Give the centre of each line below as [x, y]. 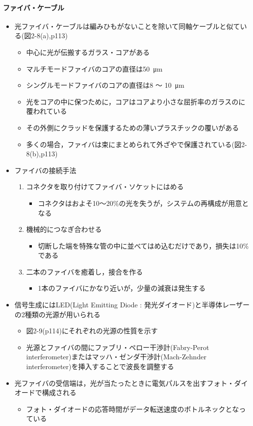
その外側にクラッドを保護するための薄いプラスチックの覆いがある [133, 127]
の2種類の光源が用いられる [57, 314]
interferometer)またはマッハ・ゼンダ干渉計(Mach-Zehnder [116, 357]
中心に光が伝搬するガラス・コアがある [88, 52]
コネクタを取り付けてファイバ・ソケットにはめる [105, 187]
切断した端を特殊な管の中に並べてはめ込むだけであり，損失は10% [143, 245]
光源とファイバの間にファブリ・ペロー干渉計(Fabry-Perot [118, 347]
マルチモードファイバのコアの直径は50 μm [94, 68]
